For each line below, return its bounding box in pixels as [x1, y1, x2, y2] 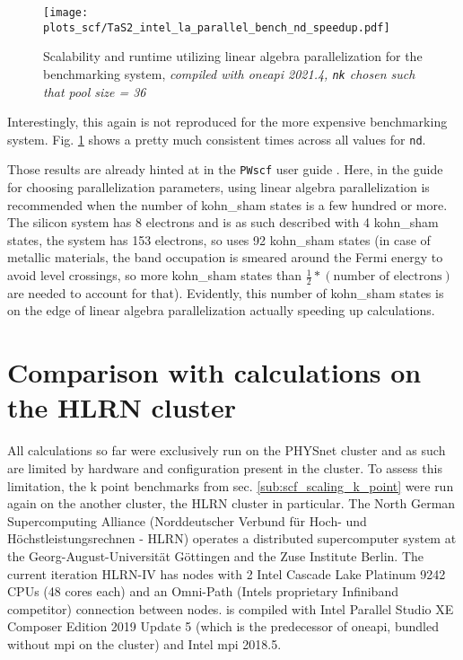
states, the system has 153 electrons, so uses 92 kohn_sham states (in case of [7, 230, 431, 249]
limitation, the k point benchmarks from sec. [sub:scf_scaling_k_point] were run [7, 476, 454, 495]
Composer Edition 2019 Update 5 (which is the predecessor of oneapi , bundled [7, 617, 439, 636]
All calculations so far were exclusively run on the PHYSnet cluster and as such [7, 441, 446, 460]
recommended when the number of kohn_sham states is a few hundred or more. [7, 195, 448, 214]
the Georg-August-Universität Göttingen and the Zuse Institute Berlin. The [7, 546, 424, 565]
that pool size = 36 [43, 82, 146, 101]
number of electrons [333, 270, 442, 284]
